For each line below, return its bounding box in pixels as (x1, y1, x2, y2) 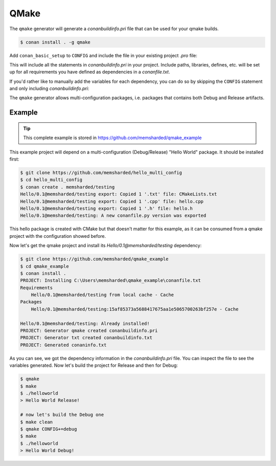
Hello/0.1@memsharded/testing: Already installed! (20, 320, 150, 326)
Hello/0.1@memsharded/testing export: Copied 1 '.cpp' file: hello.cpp (20, 198, 204, 204)
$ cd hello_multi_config (20, 177, 83, 183)
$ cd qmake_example (20, 263, 69, 269)
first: (9, 156, 19, 162)
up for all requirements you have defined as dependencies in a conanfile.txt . (9, 69, 170, 75)
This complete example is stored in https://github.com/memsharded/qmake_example (23, 135, 202, 141)
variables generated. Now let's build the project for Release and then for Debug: (9, 362, 178, 368)
